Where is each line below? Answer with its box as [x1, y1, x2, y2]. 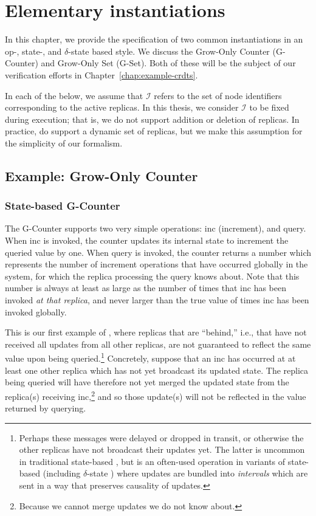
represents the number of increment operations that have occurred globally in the [5, 258, 308, 270]
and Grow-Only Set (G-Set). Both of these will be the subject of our [41, 57, 296, 69]
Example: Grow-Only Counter [5, 166, 198, 185]
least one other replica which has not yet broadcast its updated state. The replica [5, 363, 309, 376]
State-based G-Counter [5, 198, 120, 213]
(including [43, 467, 81, 480]
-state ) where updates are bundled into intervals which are [87, 467, 308, 480]
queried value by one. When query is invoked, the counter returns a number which [5, 246, 312, 258]
